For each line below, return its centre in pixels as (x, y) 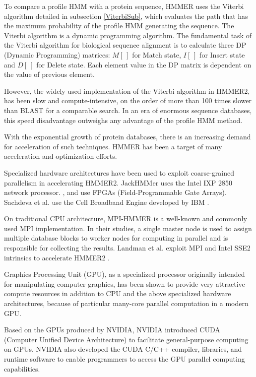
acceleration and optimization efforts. (61, 156)
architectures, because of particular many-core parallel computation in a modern (126, 303)
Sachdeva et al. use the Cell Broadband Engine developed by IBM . (107, 202)
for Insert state (222, 54)
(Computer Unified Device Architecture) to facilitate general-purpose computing (126, 339)
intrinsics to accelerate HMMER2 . (57, 257)
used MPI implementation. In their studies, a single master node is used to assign (128, 228)
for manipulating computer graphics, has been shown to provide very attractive (125, 283)
